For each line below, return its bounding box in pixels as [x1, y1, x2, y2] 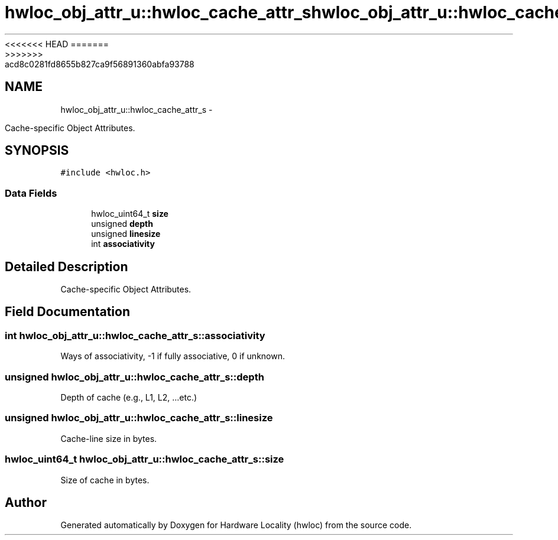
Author [5, 495, 47, 510]
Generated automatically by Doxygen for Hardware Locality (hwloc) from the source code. [60, 520, 412, 531]
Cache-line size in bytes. [60, 433, 157, 444]
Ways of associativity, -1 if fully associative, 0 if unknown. [60, 351, 286, 362]
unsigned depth [91, 219, 153, 229]
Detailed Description [5, 259, 128, 274]
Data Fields [5, 187, 57, 199]
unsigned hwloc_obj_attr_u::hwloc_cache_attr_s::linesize [5, 412, 273, 424]
